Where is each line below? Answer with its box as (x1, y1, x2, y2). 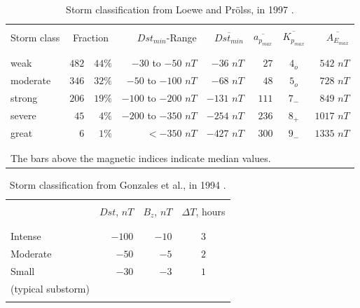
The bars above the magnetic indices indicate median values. (11, 150, 271, 165)
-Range (166, 29, 197, 44)
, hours (195, 204, 226, 219)
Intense (11, 229, 41, 243)
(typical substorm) (11, 281, 90, 295)
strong (11, 90, 38, 105)
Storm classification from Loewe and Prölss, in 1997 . (66, 2, 294, 16)
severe (11, 108, 36, 123)
